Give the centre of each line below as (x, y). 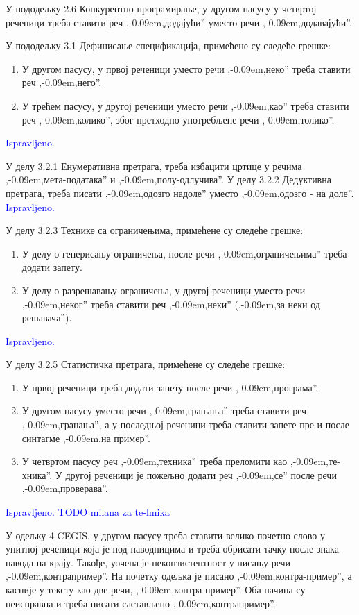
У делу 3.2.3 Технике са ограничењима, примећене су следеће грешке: (155, 230)
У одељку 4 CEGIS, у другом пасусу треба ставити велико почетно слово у (165, 535)
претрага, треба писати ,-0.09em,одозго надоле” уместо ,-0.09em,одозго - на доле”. (180, 193)
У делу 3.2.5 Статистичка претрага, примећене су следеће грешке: (146, 364)
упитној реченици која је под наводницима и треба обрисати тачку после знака (172, 549)
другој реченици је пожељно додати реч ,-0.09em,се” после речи (201, 474)
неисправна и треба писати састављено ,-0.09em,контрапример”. (141, 603)
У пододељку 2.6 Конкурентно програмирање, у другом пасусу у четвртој (161, 8)
